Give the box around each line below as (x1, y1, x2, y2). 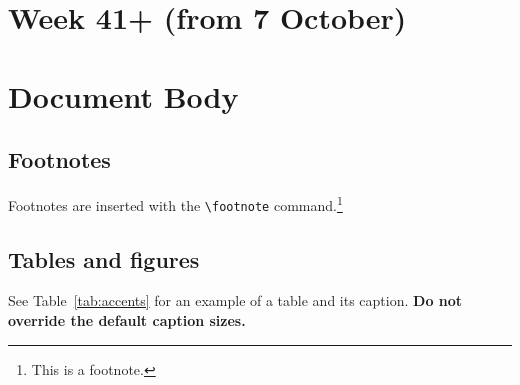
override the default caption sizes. (8, 310, 246, 331)
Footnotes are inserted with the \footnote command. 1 (8, 191, 343, 215)
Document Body (8, 75, 239, 116)
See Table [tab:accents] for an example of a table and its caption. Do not (8, 290, 463, 311)
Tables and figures (8, 243, 200, 274)
